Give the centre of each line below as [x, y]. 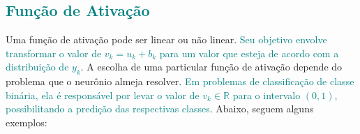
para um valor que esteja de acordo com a [249, 53]
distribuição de [37, 67]
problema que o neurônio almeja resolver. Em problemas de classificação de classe [180, 81]
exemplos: [27, 122]
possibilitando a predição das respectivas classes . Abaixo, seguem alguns [160, 109]
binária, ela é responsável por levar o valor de [103, 95]
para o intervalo [267, 95]
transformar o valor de [54, 53]
